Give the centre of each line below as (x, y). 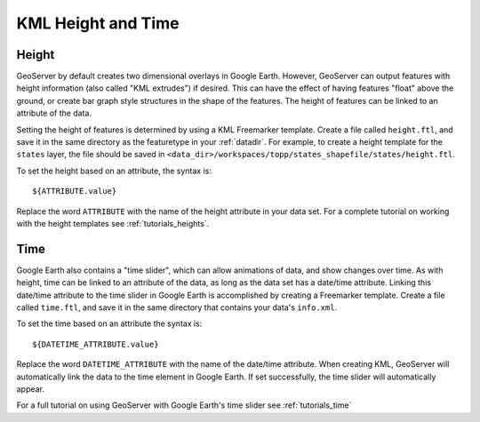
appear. (30, 389)
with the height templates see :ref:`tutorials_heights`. (113, 223)
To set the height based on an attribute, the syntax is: (114, 171)
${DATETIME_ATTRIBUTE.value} (96, 344)
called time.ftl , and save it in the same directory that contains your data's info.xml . (177, 307)
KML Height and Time (98, 23)
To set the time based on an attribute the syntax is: (109, 323)
